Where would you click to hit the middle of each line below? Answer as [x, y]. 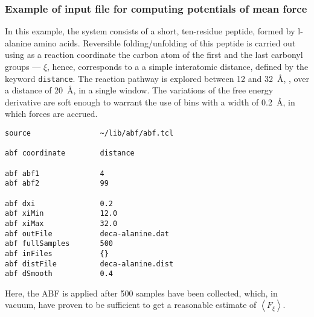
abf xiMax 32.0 [61, 223]
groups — [23, 66]
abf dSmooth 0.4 [59, 274]
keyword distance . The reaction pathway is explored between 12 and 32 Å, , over [157, 78]
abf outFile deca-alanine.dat [87, 234]
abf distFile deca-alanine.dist [89, 264]
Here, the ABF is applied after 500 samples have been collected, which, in [141, 293]
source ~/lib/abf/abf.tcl [89, 133]
